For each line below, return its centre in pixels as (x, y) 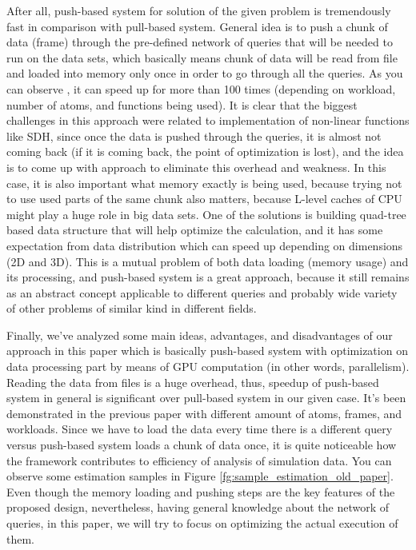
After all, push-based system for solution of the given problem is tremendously (199, 10)
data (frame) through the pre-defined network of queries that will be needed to (200, 42)
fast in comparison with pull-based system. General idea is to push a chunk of (197, 26)
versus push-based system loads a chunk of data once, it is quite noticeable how (202, 445)
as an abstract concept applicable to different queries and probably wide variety (202, 292)
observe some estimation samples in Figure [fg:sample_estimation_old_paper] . (200, 476)
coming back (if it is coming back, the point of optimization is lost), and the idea (205, 151)
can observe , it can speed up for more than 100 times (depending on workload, (201, 88)
